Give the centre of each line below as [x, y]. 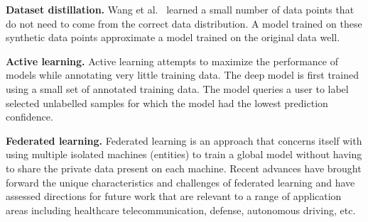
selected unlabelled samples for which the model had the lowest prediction [167, 102]
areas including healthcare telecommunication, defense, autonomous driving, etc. [181, 210]
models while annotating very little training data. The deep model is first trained [183, 75]
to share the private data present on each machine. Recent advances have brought [184, 168]
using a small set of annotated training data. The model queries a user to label [177, 88]
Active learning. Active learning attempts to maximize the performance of [172, 61]
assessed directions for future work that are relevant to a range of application [174, 196]
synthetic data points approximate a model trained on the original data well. [173, 37]
